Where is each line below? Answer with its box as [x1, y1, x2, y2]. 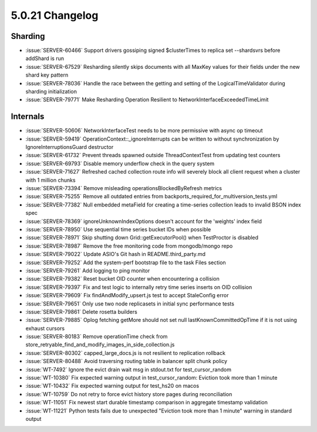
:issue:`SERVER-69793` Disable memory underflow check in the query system [25, 159, 215, 167]
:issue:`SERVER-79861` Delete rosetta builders [25, 308, 137, 315]
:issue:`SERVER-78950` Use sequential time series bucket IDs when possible [25, 226, 211, 232]
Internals [11, 112, 45, 122]
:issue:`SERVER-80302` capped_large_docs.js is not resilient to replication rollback [25, 349, 226, 356]
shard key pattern [25, 71, 69, 79]
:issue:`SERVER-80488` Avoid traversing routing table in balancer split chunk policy [25, 358, 228, 365]
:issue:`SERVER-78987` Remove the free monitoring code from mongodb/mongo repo [25, 242, 233, 250]
